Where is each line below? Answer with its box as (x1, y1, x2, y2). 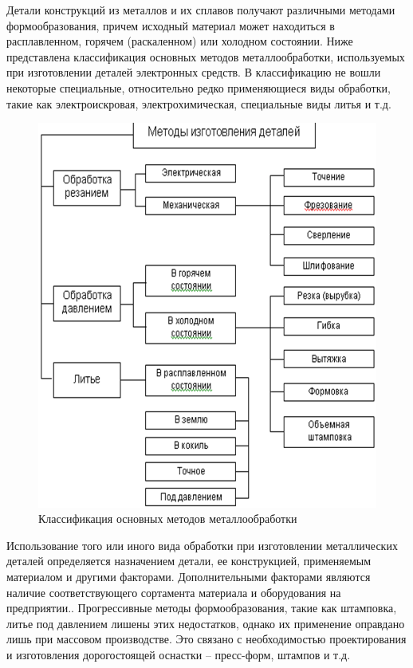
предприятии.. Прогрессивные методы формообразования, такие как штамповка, (6, 599, 397, 616)
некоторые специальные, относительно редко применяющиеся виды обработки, (6, 79, 391, 96)
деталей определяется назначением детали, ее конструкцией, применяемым (6, 552, 372, 569)
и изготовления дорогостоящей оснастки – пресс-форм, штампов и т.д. (6, 646, 351, 662)
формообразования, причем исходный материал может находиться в (6, 17, 335, 33)
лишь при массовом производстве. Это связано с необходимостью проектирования (6, 631, 407, 647)
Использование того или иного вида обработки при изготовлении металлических (6, 536, 398, 553)
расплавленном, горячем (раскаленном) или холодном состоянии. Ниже (6, 33, 353, 49)
